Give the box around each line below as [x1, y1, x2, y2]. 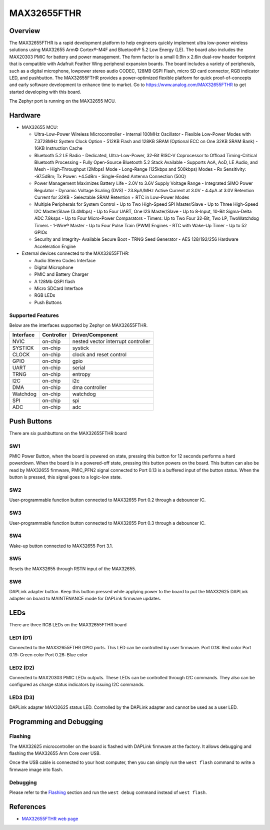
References [9, 802, 46, 811]
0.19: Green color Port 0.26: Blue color [9, 651, 88, 658]
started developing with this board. [9, 89, 81, 95]
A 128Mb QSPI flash [34, 278, 75, 284]
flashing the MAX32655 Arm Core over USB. [9, 750, 101, 756]
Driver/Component [72, 331, 118, 338]
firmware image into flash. [9, 766, 63, 772]
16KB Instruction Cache [34, 145, 82, 151]
